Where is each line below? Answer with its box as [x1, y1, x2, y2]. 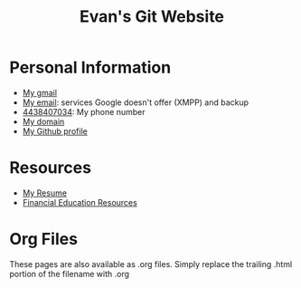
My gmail [22, 87, 57, 98]
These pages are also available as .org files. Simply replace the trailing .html [9, 258, 293, 269]
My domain [22, 116, 65, 127]
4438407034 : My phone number [22, 106, 146, 117]
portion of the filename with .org [9, 268, 129, 279]
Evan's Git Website [80, 6, 224, 27]
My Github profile [22, 125, 88, 137]
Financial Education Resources [22, 197, 137, 207]
